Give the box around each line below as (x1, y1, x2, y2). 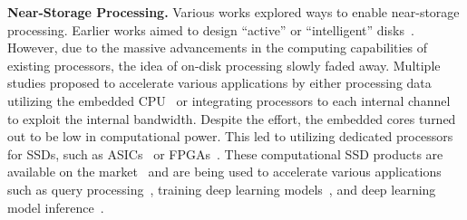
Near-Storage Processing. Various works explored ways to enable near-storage (7, 3, 460, 21)
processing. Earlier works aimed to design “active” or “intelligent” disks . (7, 20, 414, 39)
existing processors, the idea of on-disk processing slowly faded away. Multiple (7, 55, 441, 74)
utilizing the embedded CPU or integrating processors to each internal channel (7, 91, 451, 110)
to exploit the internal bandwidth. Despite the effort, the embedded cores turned (7, 109, 456, 128)
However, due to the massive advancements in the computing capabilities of (7, 38, 428, 57)
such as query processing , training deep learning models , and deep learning (7, 179, 436, 198)
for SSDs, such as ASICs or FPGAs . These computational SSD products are (7, 144, 443, 163)
